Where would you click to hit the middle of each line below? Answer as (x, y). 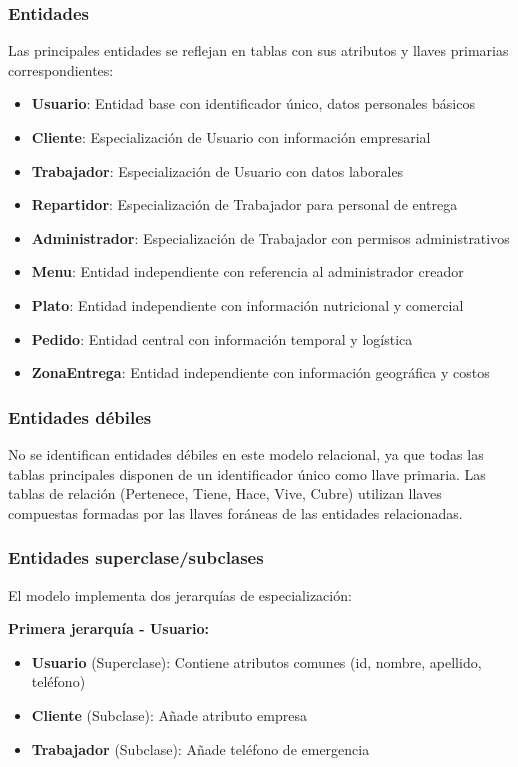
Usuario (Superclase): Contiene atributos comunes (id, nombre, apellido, (256, 661)
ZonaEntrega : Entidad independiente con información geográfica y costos (260, 372)
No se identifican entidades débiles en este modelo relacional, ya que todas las (246, 453)
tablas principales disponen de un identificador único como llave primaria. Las (247, 473)
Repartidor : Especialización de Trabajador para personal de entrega (244, 204)
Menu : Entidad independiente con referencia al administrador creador (247, 271)
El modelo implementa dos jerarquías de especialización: (180, 594)
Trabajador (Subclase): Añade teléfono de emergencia (200, 748)
